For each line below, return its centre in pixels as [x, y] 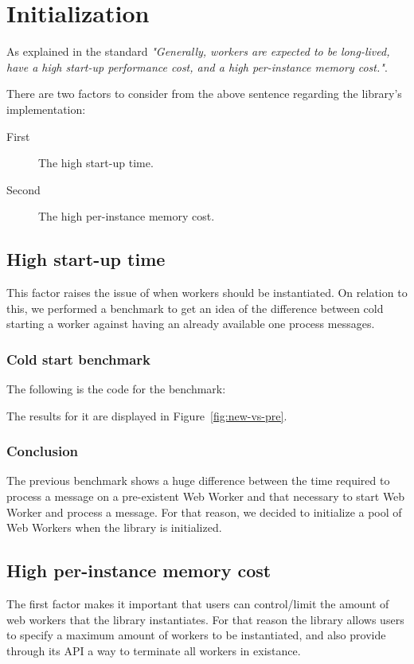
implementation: [46, 109]
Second [23, 189]
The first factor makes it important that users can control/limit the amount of [198, 604]
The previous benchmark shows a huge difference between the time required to [198, 480]
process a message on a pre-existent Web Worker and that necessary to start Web [206, 496]
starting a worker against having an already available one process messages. [191, 324]
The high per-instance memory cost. [127, 216]
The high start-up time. [96, 163]
